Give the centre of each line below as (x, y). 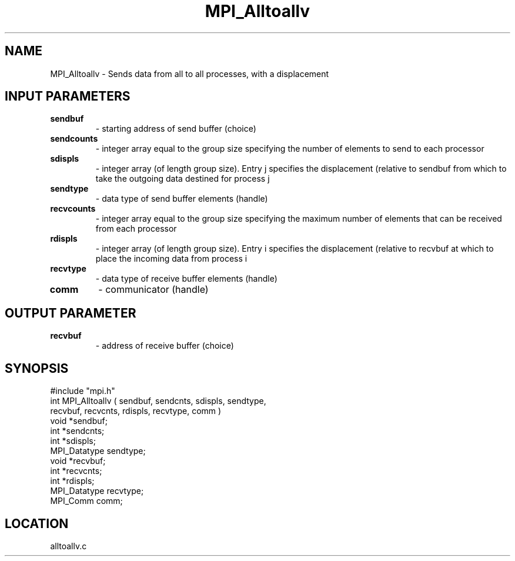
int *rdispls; (72, 481)
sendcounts (74, 139)
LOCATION (37, 523)
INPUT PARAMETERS (68, 96)
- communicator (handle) (153, 290)
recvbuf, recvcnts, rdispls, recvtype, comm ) (136, 411)
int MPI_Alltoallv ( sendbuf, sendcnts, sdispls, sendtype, (158, 401)
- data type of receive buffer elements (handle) (186, 279)
